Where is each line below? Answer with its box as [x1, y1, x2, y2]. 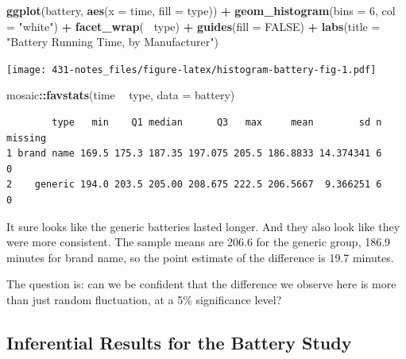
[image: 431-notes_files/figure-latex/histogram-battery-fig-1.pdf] [6, 64, 377, 75]
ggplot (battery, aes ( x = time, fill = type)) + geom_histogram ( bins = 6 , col [6, 2, 396, 18]
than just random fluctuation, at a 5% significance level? [6, 291, 282, 307]
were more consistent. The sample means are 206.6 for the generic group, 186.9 [6, 234, 391, 250]
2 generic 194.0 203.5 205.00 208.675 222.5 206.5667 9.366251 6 [6, 179, 382, 191]
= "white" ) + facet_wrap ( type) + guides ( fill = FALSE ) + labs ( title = [6, 17, 381, 34]
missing [6, 132, 47, 144]
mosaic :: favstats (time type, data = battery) [6, 87, 235, 103]
